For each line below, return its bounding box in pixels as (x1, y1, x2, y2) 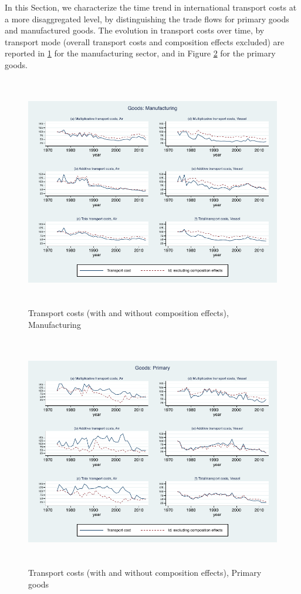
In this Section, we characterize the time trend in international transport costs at (5, 1, 297, 13)
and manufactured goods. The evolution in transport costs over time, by (5, 24, 265, 36)
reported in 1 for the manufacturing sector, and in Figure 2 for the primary (5, 47, 276, 59)
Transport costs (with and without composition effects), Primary (28, 566, 262, 578)
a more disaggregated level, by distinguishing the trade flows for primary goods (5, 12, 289, 25)
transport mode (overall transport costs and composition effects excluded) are (5, 35, 285, 48)
